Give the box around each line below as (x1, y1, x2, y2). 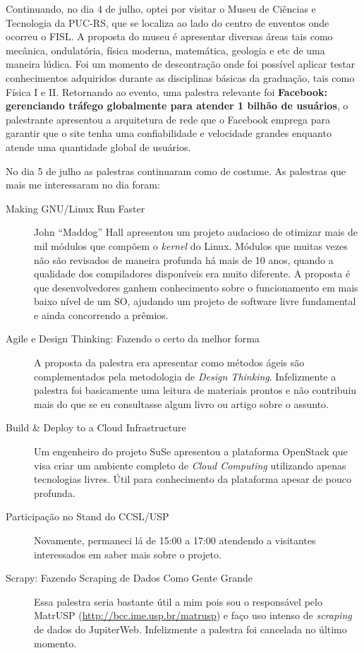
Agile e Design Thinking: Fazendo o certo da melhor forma (6, 331, 260, 346)
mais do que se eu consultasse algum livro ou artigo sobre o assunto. (34, 396, 329, 411)
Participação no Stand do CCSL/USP (6, 509, 169, 524)
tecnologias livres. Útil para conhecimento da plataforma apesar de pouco (34, 472, 351, 486)
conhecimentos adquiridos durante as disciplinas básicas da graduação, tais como (6, 70, 355, 85)
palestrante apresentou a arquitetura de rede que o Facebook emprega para (6, 112, 330, 126)
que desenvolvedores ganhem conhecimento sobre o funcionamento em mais (34, 280, 358, 294)
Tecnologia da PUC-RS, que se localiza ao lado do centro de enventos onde (6, 15, 329, 30)
